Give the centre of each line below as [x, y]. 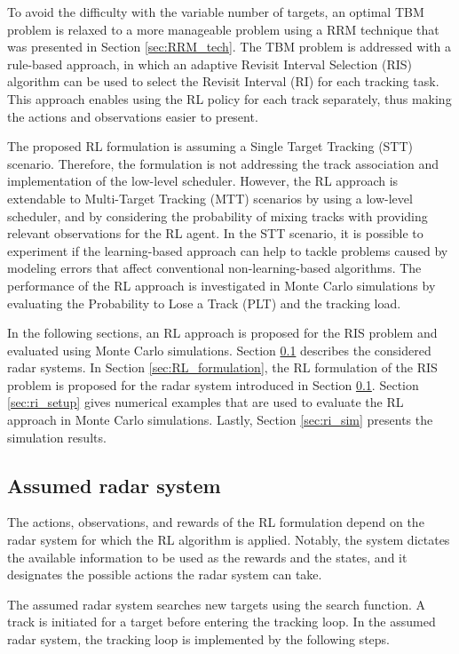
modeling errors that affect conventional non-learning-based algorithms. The [214, 268]
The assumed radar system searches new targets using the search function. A [216, 604]
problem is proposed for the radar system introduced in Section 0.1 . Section [213, 384]
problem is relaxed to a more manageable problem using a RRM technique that [223, 29]
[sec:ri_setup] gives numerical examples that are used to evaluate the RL [206, 402]
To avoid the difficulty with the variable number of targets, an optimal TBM [216, 12]
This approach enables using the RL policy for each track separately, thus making [229, 98]
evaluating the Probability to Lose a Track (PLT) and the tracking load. [204, 303]
